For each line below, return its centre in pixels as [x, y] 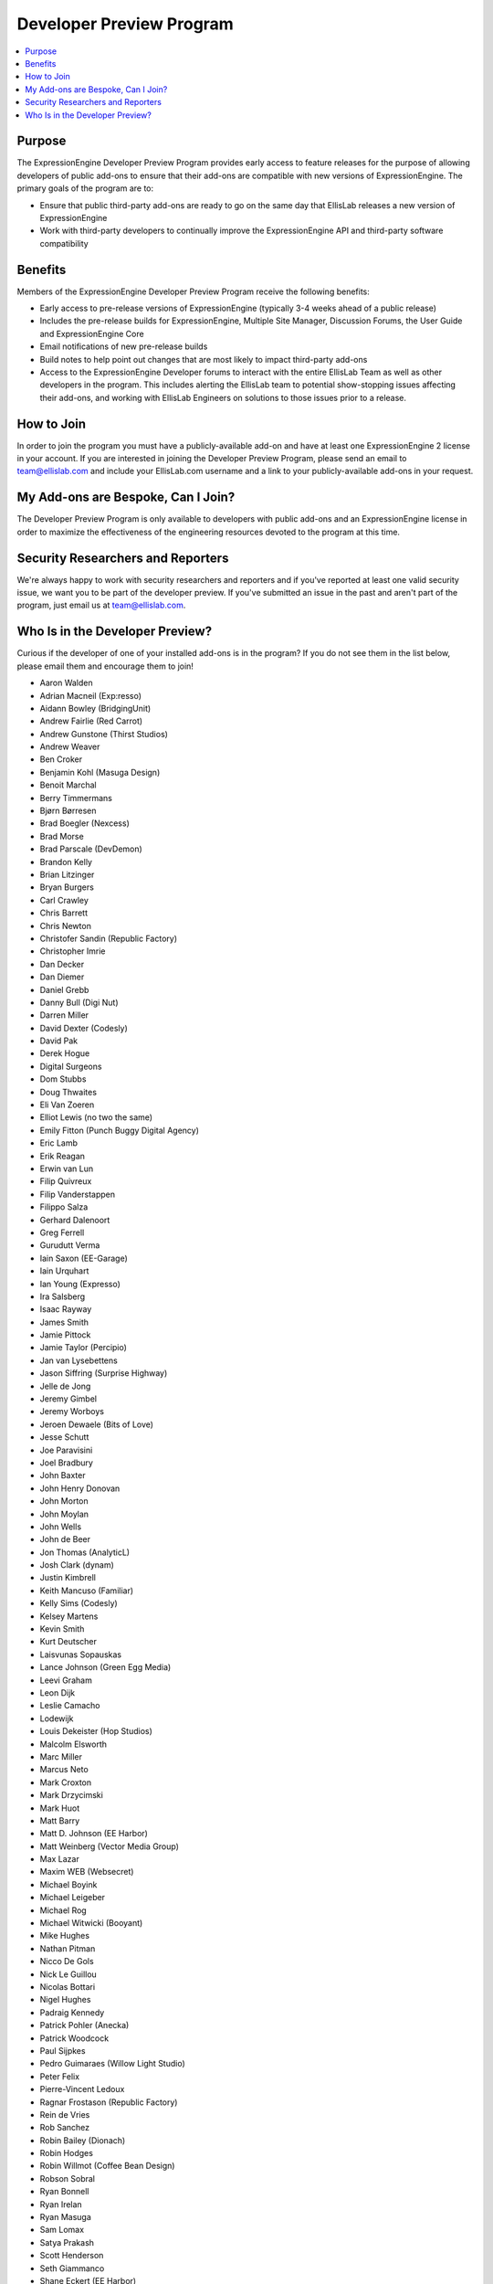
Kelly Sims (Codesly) [79, 1603]
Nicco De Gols [67, 1961]
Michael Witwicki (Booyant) [91, 1923]
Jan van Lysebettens [79, 1360]
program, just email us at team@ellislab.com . [101, 605]
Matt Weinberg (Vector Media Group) [110, 1846]
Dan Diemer [62, 977]
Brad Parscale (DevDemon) [91, 849]
